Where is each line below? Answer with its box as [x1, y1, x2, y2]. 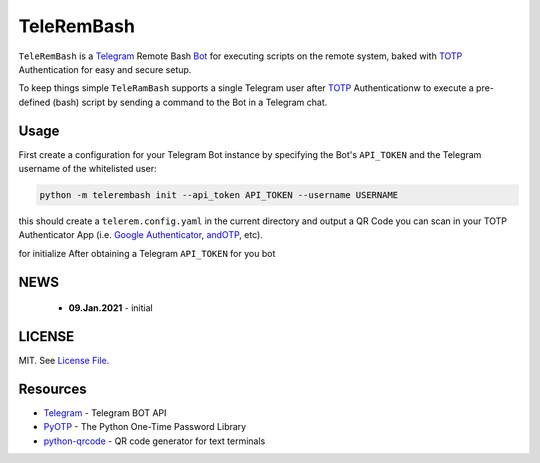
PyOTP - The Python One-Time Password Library [43, 421, 247, 433]
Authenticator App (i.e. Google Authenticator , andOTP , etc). [18, 229, 264, 241]
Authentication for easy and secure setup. [18, 63, 192, 75]
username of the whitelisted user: [18, 163, 157, 175]
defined [18, 96, 51, 108]
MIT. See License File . [18, 355, 110, 367]
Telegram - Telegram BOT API [43, 406, 167, 419]
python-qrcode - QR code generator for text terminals [43, 435, 266, 447]
